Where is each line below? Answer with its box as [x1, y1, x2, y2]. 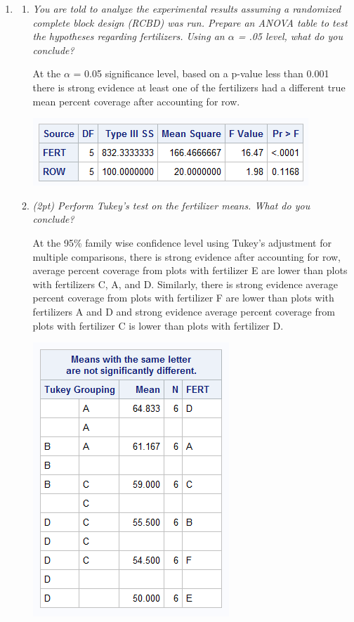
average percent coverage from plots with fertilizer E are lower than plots [32, 263, 348, 278]
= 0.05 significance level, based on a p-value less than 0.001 [73, 66, 329, 81]
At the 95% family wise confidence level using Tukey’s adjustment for [32, 235, 332, 250]
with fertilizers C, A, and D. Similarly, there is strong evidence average [32, 276, 338, 291]
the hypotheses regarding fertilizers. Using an [32, 29, 225, 44]
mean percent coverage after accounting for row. [32, 93, 240, 108]
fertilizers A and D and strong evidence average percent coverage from [32, 304, 335, 318]
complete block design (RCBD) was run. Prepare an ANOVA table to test [32, 15, 348, 30]
